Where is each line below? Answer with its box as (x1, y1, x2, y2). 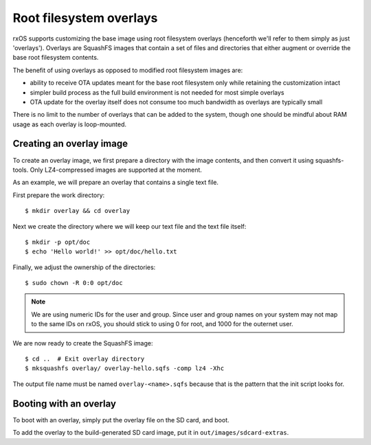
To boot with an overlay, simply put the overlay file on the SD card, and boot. (12, 415, 229, 424)
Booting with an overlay (12, 398, 117, 409)
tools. (12, 166, 29, 174)
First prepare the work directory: (12, 191, 105, 199)
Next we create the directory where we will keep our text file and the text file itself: (12, 222, 247, 230)
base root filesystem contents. (12, 54, 99, 62)
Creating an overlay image (12, 138, 128, 150)
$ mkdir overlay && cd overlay (25, 207, 131, 215)
